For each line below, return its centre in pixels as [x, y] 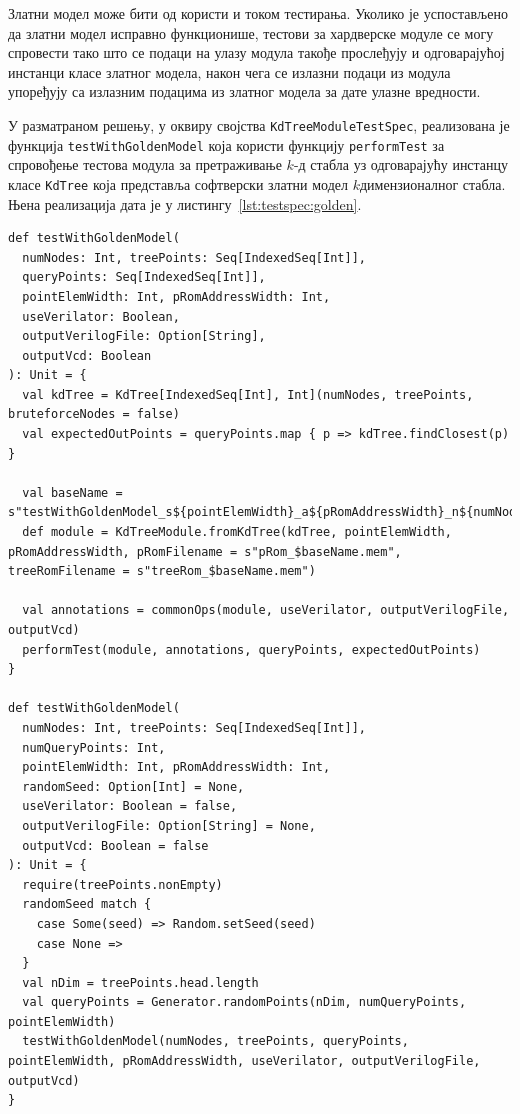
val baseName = [72, 492]
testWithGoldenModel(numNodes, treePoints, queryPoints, [215, 1041]
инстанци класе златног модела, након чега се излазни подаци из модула [229, 71]
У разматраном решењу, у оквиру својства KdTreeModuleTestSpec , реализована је [259, 124]
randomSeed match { [87, 904]
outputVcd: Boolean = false [115, 845]
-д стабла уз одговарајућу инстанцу [401, 164]
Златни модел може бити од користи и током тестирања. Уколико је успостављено [258, 13]
